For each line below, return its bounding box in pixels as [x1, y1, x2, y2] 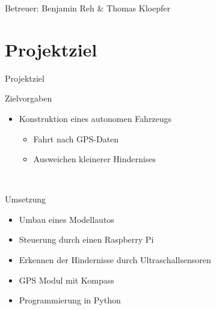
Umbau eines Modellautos [19, 213, 114, 225]
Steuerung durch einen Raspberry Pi [19, 233, 154, 246]
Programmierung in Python [19, 294, 121, 306]
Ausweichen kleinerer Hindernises [33, 153, 156, 165]
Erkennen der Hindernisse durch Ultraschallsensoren [19, 254, 211, 266]
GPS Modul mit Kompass [19, 273, 114, 286]
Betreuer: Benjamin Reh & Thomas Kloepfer [5, 2, 170, 14]
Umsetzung [5, 193, 46, 205]
